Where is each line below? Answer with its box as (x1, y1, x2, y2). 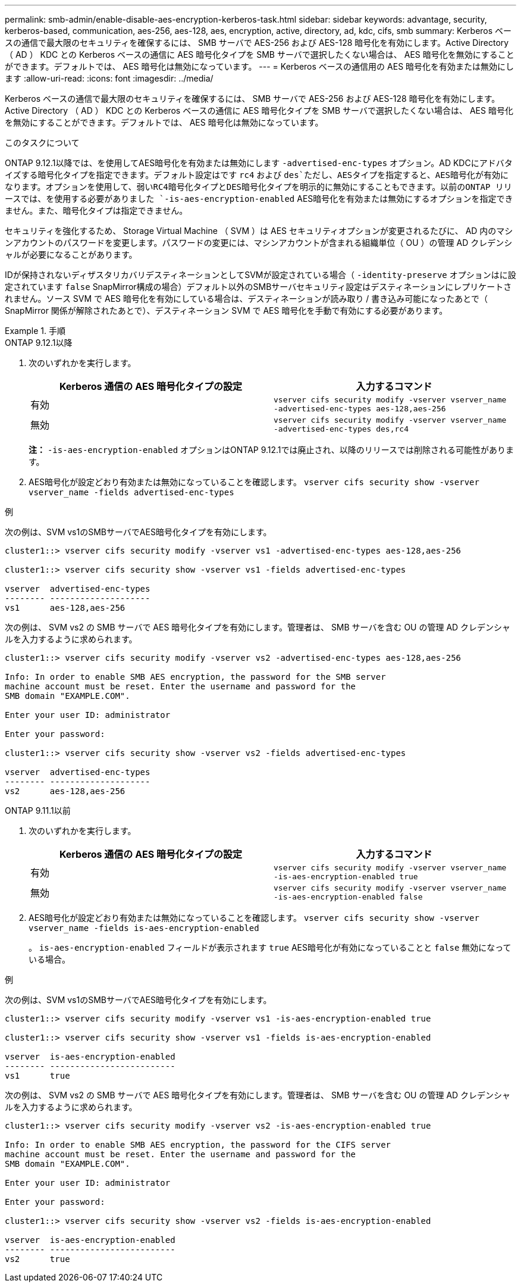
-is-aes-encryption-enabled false (274, 892, 423, 901)
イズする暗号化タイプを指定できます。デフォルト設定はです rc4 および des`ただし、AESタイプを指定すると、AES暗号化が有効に (5, 170, 509, 180)
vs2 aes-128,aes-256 (5, 786, 125, 796)
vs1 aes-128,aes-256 (5, 603, 125, 613)
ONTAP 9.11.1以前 (5, 805, 71, 816)
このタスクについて (5, 138, 80, 148)
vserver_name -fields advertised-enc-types (29, 488, 234, 497)
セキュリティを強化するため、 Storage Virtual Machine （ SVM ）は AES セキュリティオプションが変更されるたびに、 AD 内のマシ (5, 226, 513, 236)
